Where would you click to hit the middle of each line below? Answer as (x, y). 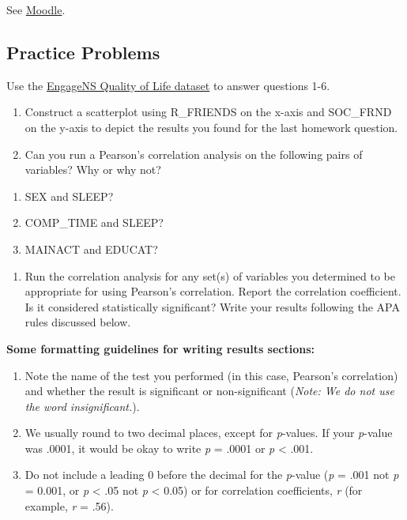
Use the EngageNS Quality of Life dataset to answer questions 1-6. (168, 85)
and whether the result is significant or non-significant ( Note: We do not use (209, 391)
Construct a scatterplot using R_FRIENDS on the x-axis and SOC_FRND (208, 112)
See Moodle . (36, 9)
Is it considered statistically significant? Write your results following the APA (212, 306)
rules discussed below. (78, 322)
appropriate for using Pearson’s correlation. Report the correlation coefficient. (213, 291)
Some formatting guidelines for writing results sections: (161, 348)
